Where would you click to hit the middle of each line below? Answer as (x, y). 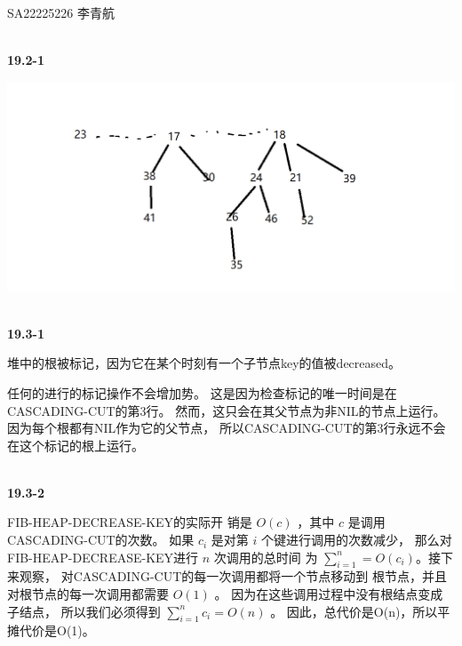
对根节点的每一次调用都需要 (88, 594)
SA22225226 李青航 (61, 12)
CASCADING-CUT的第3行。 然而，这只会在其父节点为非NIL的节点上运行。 (227, 410)
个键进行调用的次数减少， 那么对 (357, 540)
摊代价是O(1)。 (51, 630)
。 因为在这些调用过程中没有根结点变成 (329, 594)
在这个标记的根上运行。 (76, 445)
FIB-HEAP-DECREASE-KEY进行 (103, 557)
